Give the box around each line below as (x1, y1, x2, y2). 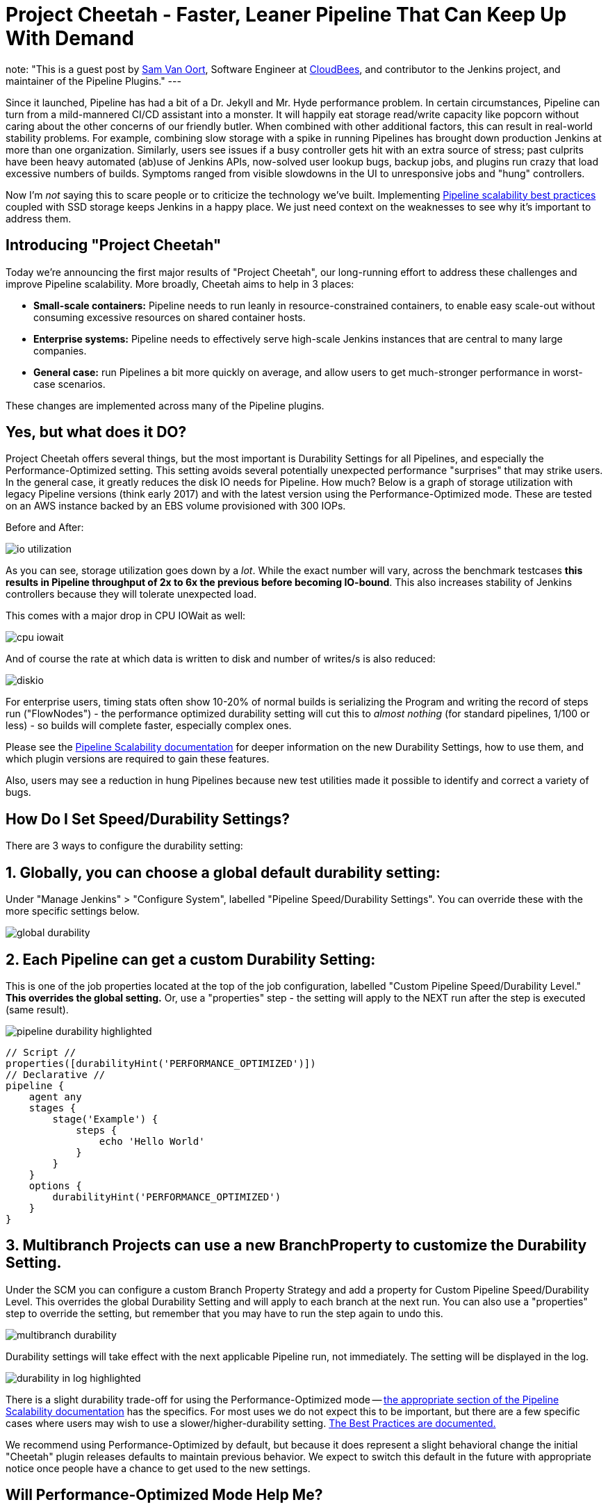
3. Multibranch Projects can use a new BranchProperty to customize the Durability (6, 1237, 587, 1255)
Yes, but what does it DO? (6, 423, 187, 441)
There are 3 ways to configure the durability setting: (6, 840, 243, 852)
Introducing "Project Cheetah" (6, 236, 222, 254)
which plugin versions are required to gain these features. (6, 753, 270, 765)
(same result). (6, 1003, 69, 1015)
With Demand (6, 26, 134, 50)
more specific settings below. (6, 905, 140, 917)
